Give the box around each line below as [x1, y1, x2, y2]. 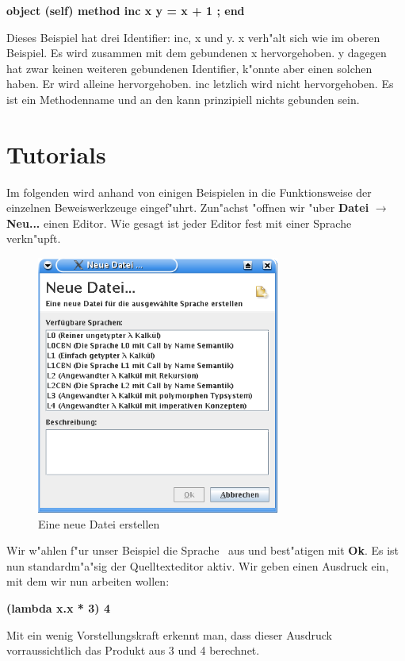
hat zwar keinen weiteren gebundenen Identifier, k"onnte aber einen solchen [6, 60, 373, 76]
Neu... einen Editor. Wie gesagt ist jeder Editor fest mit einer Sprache [6, 214, 352, 231]
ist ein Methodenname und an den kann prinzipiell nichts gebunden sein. [6, 90, 360, 107]
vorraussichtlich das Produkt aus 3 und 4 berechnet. [6, 642, 260, 659]
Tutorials [6, 137, 106, 170]
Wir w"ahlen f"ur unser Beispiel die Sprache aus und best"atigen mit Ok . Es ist [6, 542, 399, 559]
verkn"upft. [6, 230, 61, 247]
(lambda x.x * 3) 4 [6, 599, 110, 616]
